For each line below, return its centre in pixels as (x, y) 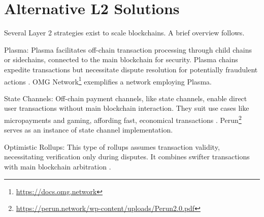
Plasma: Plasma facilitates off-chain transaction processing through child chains (128, 49)
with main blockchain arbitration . (58, 166)
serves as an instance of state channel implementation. (89, 130)
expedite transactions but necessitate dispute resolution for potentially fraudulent (131, 69)
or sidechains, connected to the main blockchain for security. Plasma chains (121, 59)
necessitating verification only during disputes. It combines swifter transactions (127, 157)
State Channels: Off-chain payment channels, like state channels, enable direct (126, 98)
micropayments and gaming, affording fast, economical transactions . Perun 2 (123, 119)
